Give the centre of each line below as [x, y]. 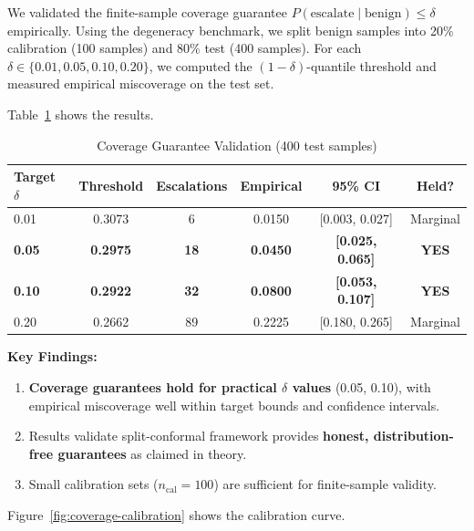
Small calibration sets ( [93, 484]
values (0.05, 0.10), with [361, 387]
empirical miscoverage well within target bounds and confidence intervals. [234, 405]
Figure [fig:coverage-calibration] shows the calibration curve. [176, 514]
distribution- [413, 436]
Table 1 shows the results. [81, 114]
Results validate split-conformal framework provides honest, [199, 436]
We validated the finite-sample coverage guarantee [147, 12]
